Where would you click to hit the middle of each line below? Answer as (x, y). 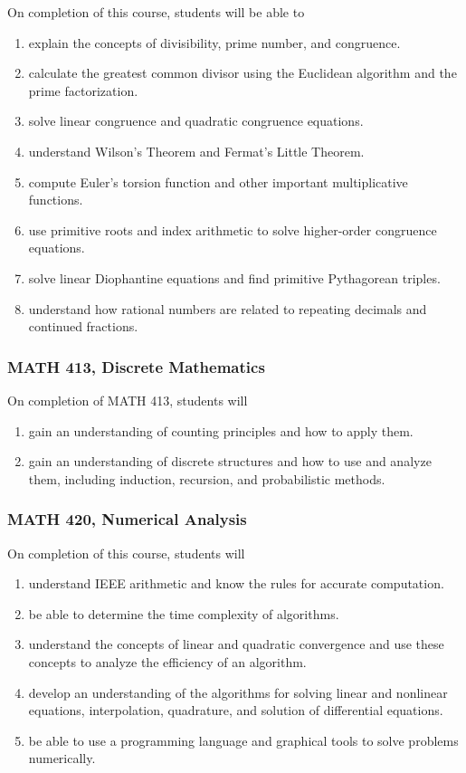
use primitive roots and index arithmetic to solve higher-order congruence (233, 229)
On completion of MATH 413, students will (128, 400)
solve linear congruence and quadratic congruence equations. (196, 121)
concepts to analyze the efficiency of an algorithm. (167, 661)
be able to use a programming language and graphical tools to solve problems (243, 740)
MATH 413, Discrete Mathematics (136, 366)
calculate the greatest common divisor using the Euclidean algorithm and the (243, 73)
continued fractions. (83, 326)
